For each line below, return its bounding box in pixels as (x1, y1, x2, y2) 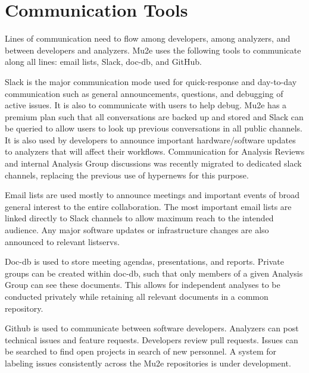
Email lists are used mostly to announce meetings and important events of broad (5, 189, 300, 201)
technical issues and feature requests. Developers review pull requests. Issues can (5, 333, 298, 346)
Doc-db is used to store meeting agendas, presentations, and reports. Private (5, 255, 284, 268)
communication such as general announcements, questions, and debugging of (5, 87, 283, 99)
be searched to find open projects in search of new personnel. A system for (5, 345, 277, 358)
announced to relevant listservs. (5, 235, 120, 247)
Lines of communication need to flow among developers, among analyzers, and (5, 32, 291, 45)
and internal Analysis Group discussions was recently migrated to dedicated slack (5, 157, 302, 170)
